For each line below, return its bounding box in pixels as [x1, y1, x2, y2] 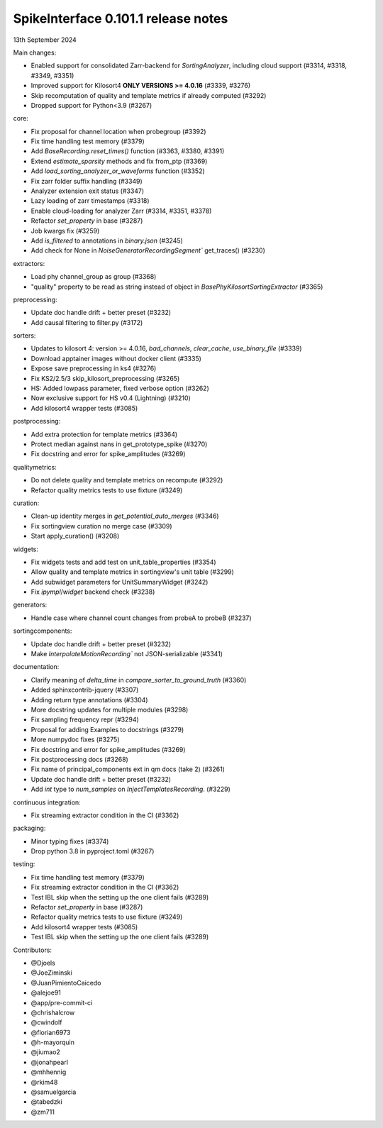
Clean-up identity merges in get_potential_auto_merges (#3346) [30, 512, 219, 521]
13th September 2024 [13, 35, 77, 44]
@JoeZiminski [30, 968, 72, 977]
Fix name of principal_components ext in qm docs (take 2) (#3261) [30, 765, 225, 773]
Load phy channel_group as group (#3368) [30, 272, 157, 281]
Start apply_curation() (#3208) [30, 532, 120, 541]
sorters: [13, 331, 36, 340]
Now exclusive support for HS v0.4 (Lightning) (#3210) [30, 394, 191, 402]
